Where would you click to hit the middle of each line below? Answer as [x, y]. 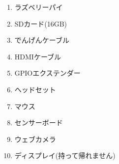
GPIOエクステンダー [47, 73]
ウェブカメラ [35, 139]
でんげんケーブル [42, 40]
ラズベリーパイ [39, 7]
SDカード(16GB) [41, 23]
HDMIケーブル [38, 56]
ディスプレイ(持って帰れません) [65, 155]
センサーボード [39, 123]
